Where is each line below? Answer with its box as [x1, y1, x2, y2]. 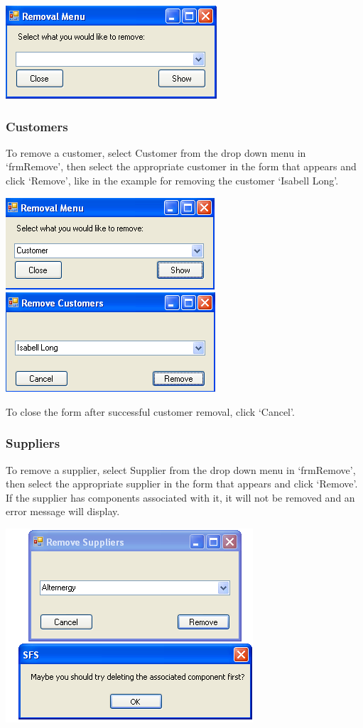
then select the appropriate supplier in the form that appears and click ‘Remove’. [6, 476, 358, 491]
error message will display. [6, 504, 120, 519]
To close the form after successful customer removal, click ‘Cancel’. [6, 404, 295, 419]
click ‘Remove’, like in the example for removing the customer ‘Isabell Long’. [6, 173, 339, 187]
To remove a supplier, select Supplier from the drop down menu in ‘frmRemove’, [6, 462, 356, 477]
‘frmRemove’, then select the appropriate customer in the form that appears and [6, 159, 357, 174]
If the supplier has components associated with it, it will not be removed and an [6, 490, 355, 504]
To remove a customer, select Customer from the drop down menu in [6, 145, 306, 160]
